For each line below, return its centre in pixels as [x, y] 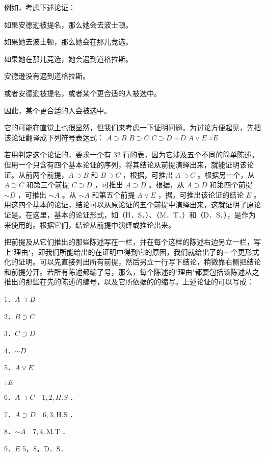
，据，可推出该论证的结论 [201, 194]
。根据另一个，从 [226, 174]
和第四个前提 [231, 185]
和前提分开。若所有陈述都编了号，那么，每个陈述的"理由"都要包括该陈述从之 [132, 271]
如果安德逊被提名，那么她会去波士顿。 [68, 24]
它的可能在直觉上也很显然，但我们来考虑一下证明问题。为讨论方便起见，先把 [132, 127]
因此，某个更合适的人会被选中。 [58, 110]
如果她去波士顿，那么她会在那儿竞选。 [68, 42]
